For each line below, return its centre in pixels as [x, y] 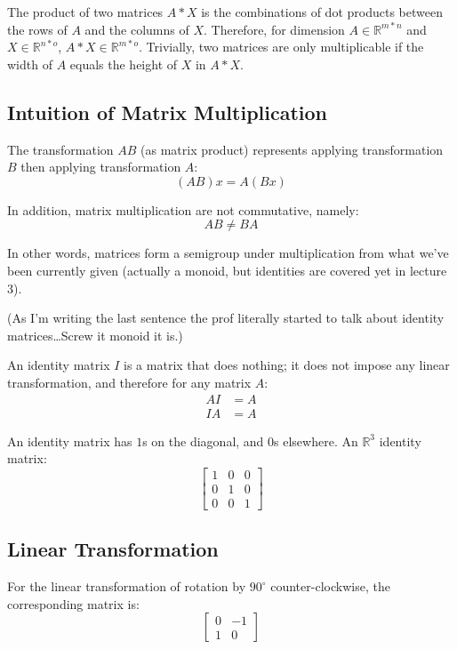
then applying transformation [101, 167]
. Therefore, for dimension [274, 29]
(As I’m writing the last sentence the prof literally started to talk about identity [226, 318]
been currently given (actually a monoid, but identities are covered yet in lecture [227, 270]
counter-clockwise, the [330, 586]
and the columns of [137, 29]
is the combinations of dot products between [322, 12]
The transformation [60, 149]
